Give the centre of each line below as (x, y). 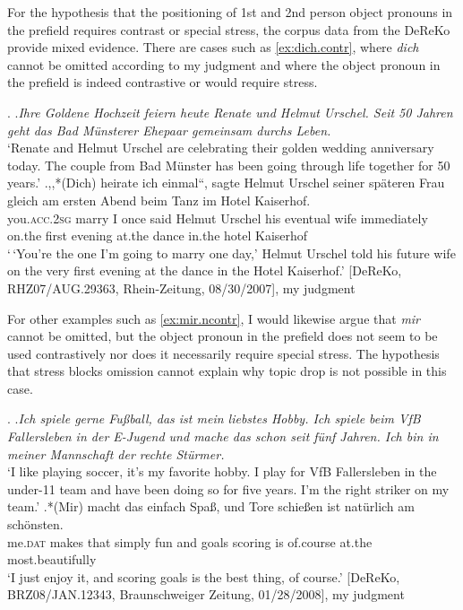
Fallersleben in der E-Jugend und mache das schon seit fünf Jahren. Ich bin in (223, 436)
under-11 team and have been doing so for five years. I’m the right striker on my (228, 488)
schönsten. (35, 524)
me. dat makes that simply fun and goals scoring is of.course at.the (190, 541)
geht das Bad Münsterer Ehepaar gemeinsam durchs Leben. (169, 130)
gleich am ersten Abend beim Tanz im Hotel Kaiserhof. (159, 200)
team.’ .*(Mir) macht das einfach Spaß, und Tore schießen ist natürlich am (211, 506)
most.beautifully (52, 559)
